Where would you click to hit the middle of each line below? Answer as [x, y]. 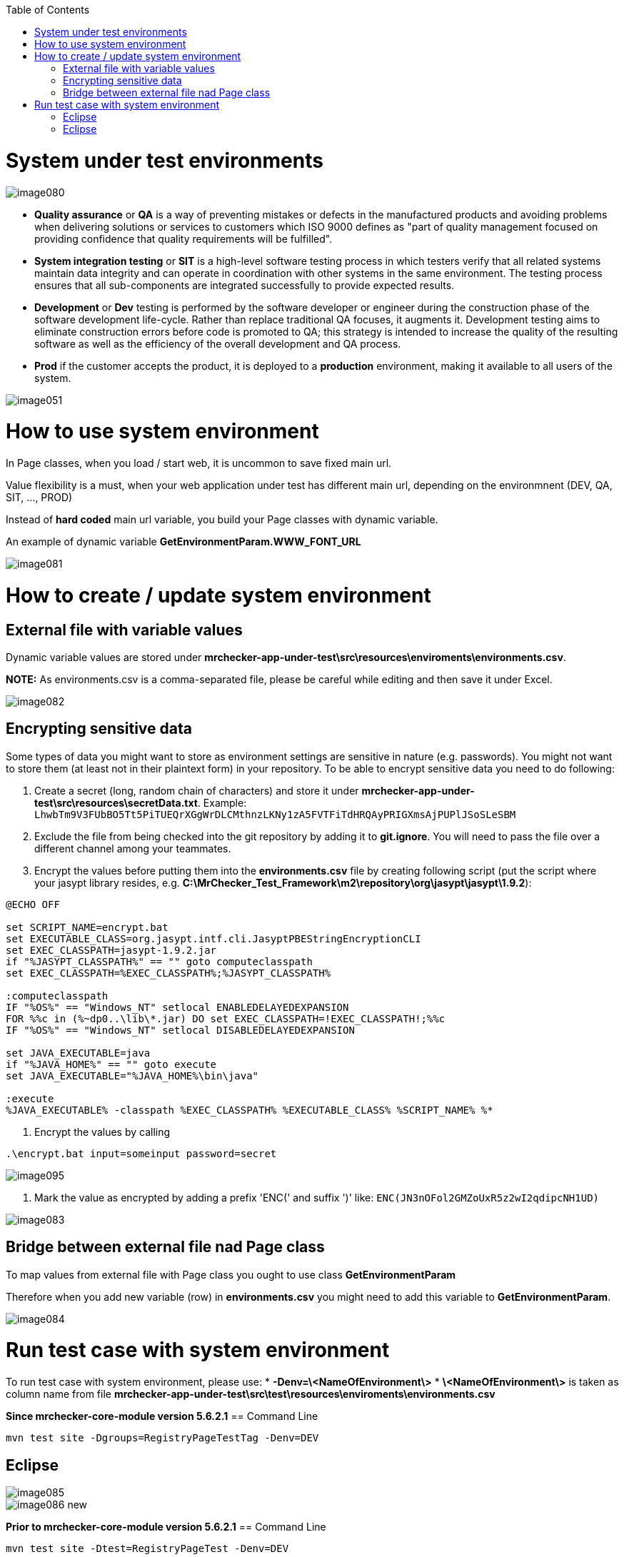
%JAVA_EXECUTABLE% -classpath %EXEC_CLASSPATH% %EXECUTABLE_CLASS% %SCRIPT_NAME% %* [250, 1110]
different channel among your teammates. [133, 848]
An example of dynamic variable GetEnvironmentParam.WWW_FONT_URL [183, 541]
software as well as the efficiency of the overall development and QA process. [218, 343]
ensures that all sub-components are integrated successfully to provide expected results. [245, 285]
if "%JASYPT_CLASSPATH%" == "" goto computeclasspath [159, 961]
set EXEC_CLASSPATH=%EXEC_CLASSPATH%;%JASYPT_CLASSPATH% [168, 973]
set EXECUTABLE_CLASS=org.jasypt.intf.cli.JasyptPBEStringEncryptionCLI [213, 938]
